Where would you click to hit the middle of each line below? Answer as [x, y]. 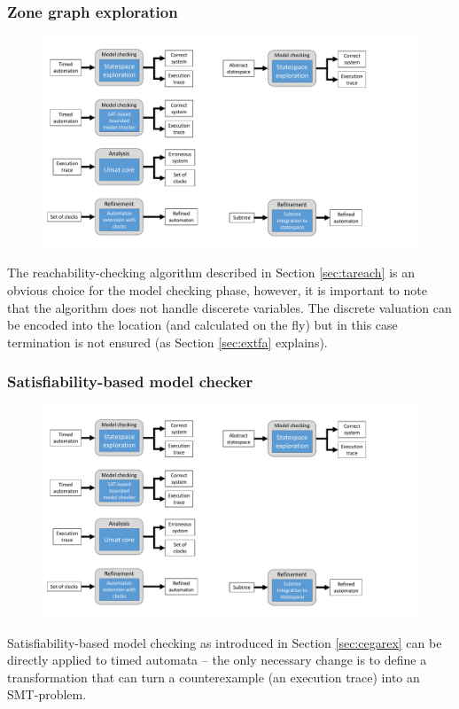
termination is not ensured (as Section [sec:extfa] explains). [167, 342]
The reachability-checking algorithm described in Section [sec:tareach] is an [211, 273]
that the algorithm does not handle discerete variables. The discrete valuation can [229, 307]
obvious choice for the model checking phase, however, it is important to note [217, 289]
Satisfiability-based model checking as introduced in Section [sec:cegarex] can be [225, 642]
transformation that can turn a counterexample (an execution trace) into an [214, 677]
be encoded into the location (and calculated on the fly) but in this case [202, 325]
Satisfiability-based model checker [130, 382]
